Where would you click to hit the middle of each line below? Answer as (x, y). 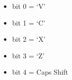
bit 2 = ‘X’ (29, 39)
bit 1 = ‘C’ (29, 22)
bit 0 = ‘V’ (29, 6)
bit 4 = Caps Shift (40, 72)
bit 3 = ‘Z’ (28, 55)
